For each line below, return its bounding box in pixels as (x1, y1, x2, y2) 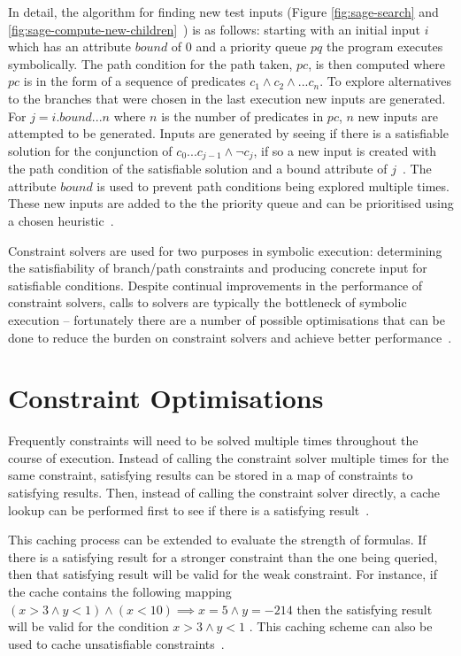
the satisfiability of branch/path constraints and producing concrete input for (8, 259, 427, 277)
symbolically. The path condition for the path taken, (8, 54, 293, 73)
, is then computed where (308, 54, 446, 73)
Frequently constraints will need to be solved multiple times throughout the (8, 431, 419, 450)
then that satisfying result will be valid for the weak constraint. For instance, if (8, 565, 437, 583)
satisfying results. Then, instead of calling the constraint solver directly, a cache (8, 483, 440, 502)
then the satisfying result (296, 599, 433, 618)
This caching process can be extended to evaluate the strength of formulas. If (8, 530, 426, 549)
